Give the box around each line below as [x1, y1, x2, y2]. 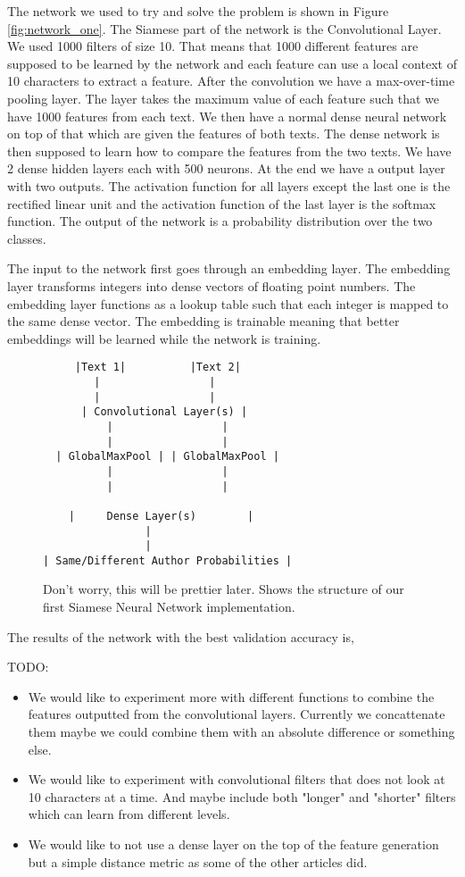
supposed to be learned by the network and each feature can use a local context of [7, 54, 457, 72]
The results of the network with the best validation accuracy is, [7, 627, 354, 646]
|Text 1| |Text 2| [74, 361, 241, 374]
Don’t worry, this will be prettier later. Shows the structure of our [43, 580, 404, 598]
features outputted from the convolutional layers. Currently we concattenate [28, 705, 445, 723]
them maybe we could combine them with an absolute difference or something [28, 722, 455, 741]
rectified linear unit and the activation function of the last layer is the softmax [7, 194, 436, 213]
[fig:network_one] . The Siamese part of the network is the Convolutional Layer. [7, 19, 442, 38]
